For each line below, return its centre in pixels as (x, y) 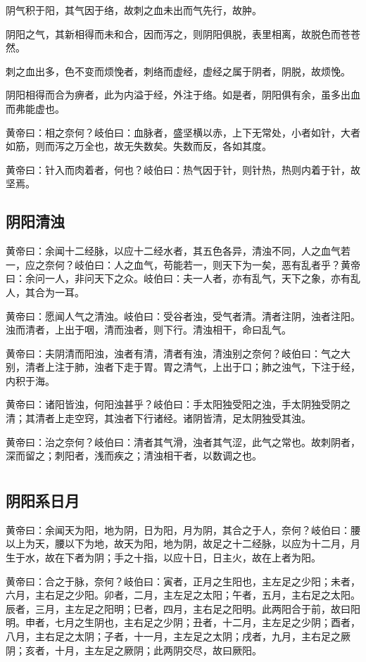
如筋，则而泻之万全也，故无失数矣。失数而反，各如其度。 (139, 146)
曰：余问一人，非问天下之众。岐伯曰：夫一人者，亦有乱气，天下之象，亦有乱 (183, 278)
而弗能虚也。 (35, 108)
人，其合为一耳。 (45, 292)
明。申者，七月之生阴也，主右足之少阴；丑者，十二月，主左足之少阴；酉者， (183, 622)
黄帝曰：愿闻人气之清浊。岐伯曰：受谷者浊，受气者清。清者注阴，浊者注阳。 (183, 316)
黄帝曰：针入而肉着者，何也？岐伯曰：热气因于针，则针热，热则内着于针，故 (183, 169)
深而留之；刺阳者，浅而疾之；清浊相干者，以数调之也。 (134, 456)
